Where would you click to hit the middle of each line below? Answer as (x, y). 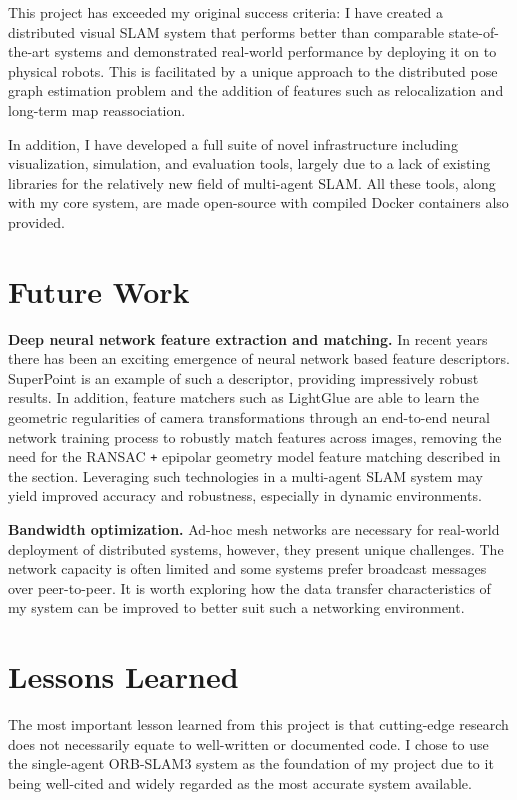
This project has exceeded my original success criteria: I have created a (225, 12)
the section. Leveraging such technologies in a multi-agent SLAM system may (245, 475)
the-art (29, 51)
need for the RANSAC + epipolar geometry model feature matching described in (254, 456)
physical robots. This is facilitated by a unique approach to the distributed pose (253, 70)
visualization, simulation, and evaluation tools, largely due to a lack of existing (249, 163)
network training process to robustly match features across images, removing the (255, 436)
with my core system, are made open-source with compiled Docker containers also (258, 202)
